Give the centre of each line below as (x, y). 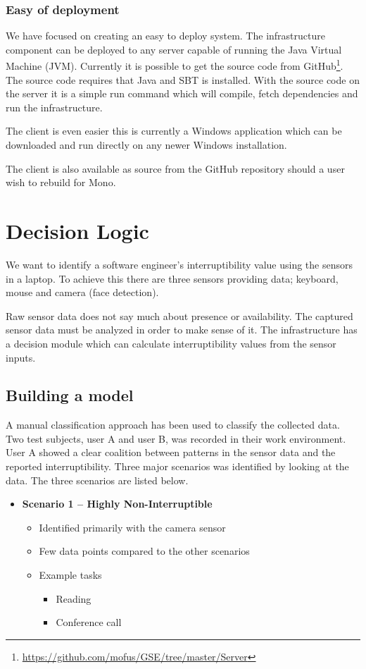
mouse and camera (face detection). (82, 292)
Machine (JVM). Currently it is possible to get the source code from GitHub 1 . (175, 65)
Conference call (89, 622)
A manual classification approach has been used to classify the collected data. (173, 425)
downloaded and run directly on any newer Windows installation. (146, 145)
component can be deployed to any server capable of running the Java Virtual (174, 49)
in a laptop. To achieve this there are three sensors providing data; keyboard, (172, 278)
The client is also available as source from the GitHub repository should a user (175, 168)
